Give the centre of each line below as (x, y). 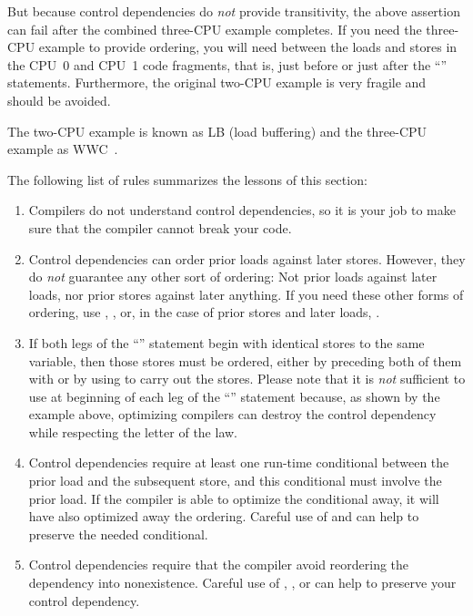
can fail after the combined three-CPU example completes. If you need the (215, 29)
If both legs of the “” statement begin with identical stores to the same (226, 342)
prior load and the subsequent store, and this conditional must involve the (235, 481)
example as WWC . (63, 149)
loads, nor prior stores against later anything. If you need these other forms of (246, 294)
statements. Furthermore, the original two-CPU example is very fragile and (217, 82)
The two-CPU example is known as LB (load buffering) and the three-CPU (217, 131)
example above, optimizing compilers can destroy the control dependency (232, 414)
